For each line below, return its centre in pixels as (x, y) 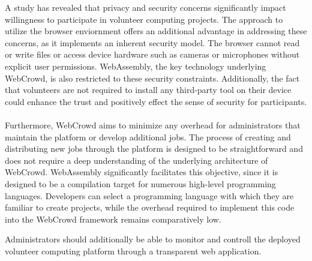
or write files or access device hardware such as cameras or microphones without (152, 54)
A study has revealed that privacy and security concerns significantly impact (145, 7)
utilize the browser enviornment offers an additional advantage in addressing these (156, 31)
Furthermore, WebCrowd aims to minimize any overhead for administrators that (153, 124)
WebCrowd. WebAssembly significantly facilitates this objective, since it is (142, 172)
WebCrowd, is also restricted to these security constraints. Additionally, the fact (152, 78)
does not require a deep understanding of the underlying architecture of (136, 160)
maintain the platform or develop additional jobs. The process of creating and (148, 136)
